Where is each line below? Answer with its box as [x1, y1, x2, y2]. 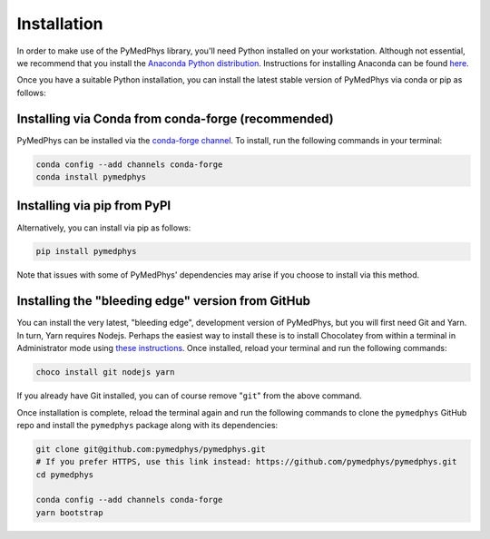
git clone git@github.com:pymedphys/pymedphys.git [35, 444, 267, 454]
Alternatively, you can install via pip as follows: [16, 222, 191, 233]
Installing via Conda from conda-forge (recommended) [16, 111, 335, 126]
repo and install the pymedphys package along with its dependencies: [16, 419, 279, 430]
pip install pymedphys [35, 246, 137, 257]
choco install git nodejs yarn [35, 367, 176, 377]
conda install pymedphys [35, 172, 147, 181]
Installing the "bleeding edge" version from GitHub [16, 293, 311, 309]
